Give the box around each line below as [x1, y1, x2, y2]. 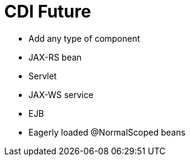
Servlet [28, 70, 57, 81]
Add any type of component [28, 33, 140, 44]
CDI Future [4, 1, 91, 22]
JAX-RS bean [28, 51, 82, 62]
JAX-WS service [28, 89, 94, 100]
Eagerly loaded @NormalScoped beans [28, 126, 186, 137]
